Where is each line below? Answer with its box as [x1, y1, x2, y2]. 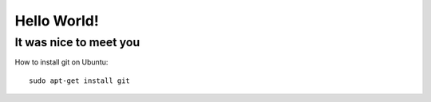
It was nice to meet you [14, 35, 140, 49]
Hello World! [14, 12, 99, 29]
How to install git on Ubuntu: [14, 57, 109, 67]
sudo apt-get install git [29, 76, 131, 85]
